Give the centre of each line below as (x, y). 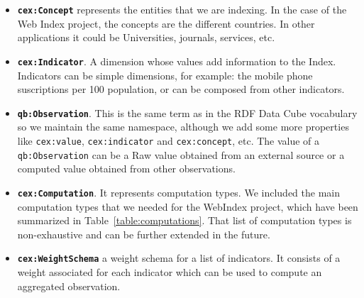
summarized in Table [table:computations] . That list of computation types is (184, 220)
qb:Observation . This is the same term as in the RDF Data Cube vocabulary (187, 112)
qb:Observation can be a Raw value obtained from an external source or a (181, 154)
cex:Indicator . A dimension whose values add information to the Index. (177, 61)
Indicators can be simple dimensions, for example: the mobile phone (165, 75)
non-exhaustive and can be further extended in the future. (144, 234)
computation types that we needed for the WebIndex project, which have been (188, 206)
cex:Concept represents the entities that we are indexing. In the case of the (182, 9)
